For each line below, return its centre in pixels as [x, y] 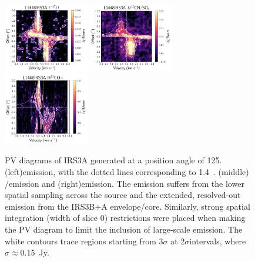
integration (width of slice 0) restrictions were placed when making [125, 218]
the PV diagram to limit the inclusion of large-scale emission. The [124, 229]
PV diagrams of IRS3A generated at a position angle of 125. [113, 160]
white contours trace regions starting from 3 [84, 241]
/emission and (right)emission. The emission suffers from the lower [125, 183]
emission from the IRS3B [50, 206]
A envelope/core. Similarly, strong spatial [176, 206]
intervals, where [218, 241]
